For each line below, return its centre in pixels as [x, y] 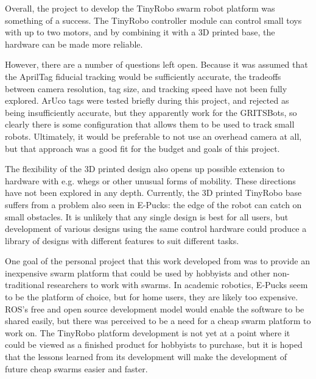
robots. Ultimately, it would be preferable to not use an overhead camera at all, [153, 136]
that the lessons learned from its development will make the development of [146, 357]
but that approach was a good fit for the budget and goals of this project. [142, 148]
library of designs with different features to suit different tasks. [122, 240]
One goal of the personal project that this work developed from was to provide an [157, 261]
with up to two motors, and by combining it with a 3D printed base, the [140, 32]
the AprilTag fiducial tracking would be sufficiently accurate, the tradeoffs [143, 76]
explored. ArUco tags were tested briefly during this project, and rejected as [147, 100]
